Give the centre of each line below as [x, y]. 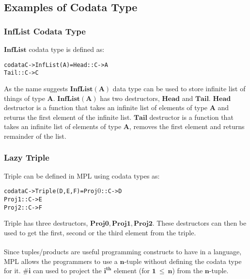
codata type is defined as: [67, 49]
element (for [132, 271]
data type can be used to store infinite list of [179, 88]
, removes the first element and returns [187, 126]
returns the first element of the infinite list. [68, 117]
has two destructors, [130, 98]
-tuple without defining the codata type [183, 261]
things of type [24, 98]
